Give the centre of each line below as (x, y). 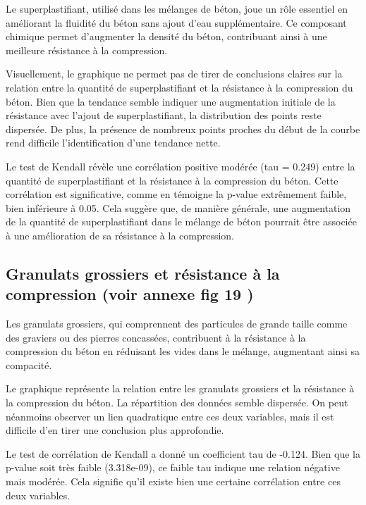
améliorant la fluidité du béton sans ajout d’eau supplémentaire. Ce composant (176, 22)
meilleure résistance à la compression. (87, 50)
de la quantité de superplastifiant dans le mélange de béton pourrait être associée (181, 222)
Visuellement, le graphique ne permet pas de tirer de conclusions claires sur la (174, 74)
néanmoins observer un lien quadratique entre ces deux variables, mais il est (170, 416)
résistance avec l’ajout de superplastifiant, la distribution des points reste (164, 115)
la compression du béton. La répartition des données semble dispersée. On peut (177, 403)
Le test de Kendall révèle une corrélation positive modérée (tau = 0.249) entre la (181, 166)
